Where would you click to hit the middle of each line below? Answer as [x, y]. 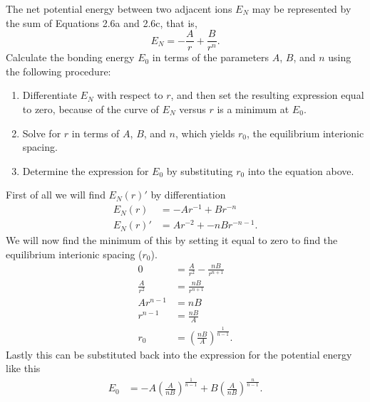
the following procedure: [58, 71]
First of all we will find [56, 195]
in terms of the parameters [211, 57]
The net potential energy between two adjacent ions [119, 9]
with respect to [130, 95]
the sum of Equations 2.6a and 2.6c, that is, [102, 22]
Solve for [42, 133]
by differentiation [188, 195]
